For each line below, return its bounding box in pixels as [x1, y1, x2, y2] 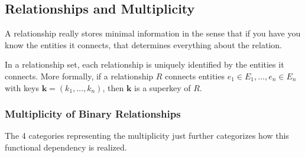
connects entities [165, 69, 225, 82]
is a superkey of [134, 81, 191, 93]
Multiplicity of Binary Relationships [5, 106, 181, 121]
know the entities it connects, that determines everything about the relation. [5, 38, 282, 51]
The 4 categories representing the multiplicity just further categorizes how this [5, 129, 289, 142]
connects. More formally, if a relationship [5, 69, 154, 82]
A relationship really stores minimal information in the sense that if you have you [5, 27, 301, 39]
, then [102, 81, 124, 93]
